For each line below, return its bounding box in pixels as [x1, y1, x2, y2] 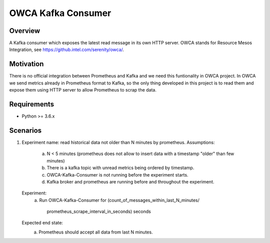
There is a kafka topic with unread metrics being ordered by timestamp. [46, 165, 194, 171]
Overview [9, 26, 40, 35]
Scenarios [9, 126, 42, 134]
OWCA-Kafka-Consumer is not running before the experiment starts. [46, 171, 188, 177]
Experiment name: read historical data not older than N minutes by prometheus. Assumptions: [21, 139, 215, 145]
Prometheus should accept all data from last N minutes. [38, 229, 153, 235]
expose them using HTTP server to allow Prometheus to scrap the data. [9, 87, 157, 93]
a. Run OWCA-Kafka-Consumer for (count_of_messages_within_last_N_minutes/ [34, 197, 200, 203]
